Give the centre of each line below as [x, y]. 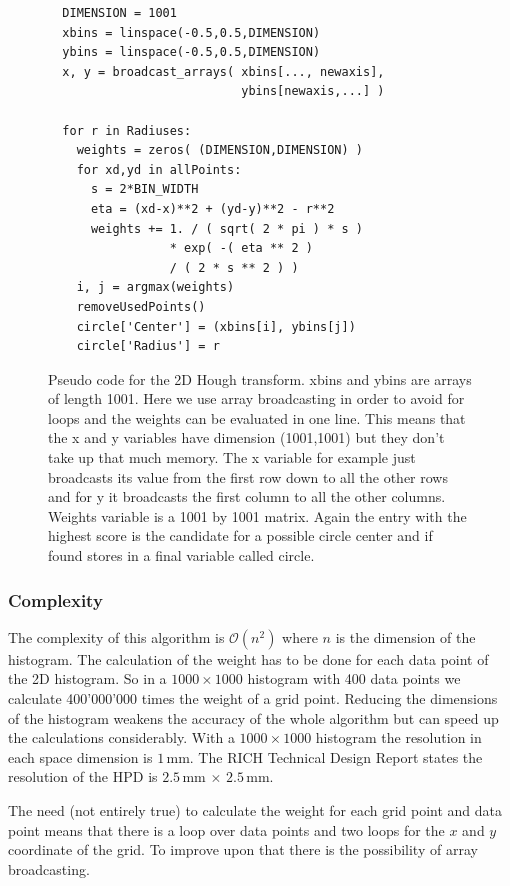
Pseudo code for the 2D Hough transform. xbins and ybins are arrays [260, 378]
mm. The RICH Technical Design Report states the [324, 756]
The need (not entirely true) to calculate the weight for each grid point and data [255, 810]
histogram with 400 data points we [354, 678]
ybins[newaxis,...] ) [313, 91]
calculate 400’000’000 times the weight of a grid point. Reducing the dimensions [253, 698]
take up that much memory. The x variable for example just [232, 457]
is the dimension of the [405, 636]
